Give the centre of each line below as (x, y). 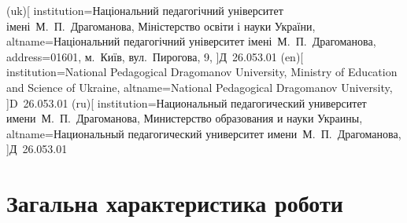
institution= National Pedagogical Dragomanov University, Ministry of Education (202, 72)
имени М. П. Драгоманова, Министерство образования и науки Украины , (185, 118)
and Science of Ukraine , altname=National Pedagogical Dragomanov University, (200, 87)
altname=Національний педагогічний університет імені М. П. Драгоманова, (191, 41)
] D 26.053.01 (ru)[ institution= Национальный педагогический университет (187, 102)
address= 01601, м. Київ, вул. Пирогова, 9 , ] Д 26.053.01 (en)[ (155, 56)
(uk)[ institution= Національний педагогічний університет (145, 10)
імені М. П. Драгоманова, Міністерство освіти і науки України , (161, 26)
